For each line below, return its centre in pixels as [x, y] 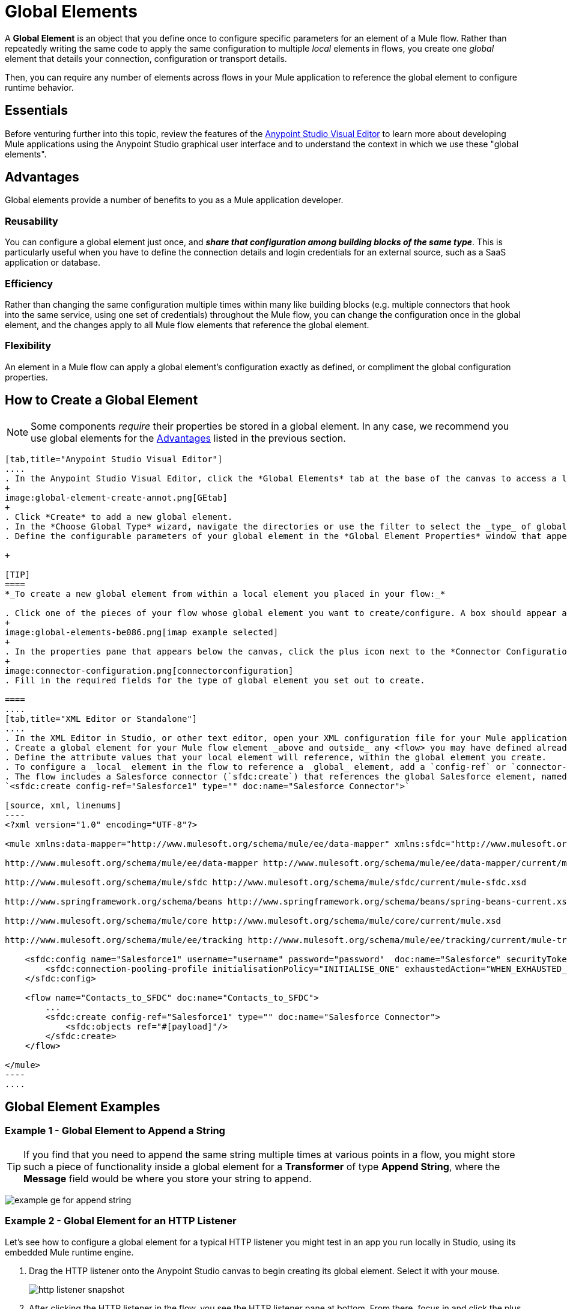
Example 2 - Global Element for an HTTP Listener [121, 1221]
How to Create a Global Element [102, 400]
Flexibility [28, 346]
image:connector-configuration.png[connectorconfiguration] [149, 670]
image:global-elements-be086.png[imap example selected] [142, 632]
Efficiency [29, 283]
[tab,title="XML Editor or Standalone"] [101, 719]
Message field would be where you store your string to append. [168, 1178]
